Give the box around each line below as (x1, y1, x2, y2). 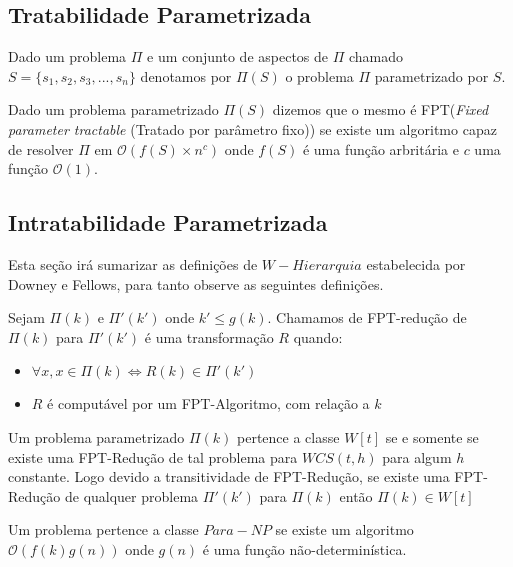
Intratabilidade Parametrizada (8, 207, 328, 238)
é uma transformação (144, 326, 274, 347)
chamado (348, 46, 404, 67)
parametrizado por (374, 65, 489, 86)
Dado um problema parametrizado (8, 99, 219, 120)
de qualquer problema (64, 485, 199, 506)
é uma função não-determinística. (202, 538, 407, 559)
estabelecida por (366, 253, 466, 274)
